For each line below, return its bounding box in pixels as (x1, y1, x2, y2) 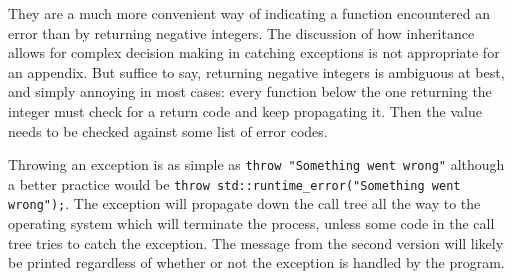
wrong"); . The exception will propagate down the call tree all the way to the (8, 193, 481, 214)
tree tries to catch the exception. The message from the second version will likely (8, 232, 504, 253)
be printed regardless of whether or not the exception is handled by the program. (8, 252, 505, 273)
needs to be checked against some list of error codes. (8, 120, 328, 141)
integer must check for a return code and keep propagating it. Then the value (8, 100, 482, 121)
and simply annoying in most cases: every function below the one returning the (8, 81, 492, 102)
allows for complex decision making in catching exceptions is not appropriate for (8, 42, 500, 63)
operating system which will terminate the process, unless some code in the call (8, 213, 495, 234)
